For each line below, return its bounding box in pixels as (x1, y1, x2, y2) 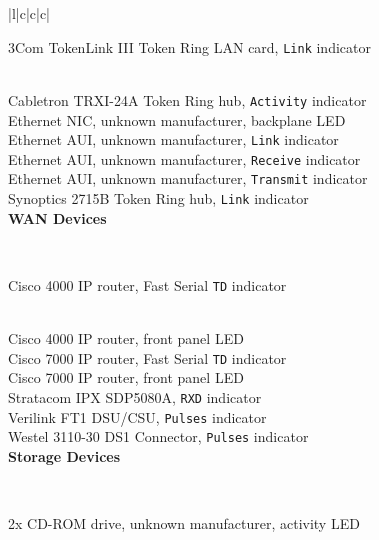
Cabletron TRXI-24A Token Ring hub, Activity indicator (8, 89, 367, 110)
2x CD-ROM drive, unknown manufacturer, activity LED (8, 513, 360, 534)
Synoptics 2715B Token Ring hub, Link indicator (8, 188, 309, 209)
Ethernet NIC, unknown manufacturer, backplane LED (8, 109, 346, 130)
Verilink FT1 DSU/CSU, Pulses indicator (8, 406, 267, 427)
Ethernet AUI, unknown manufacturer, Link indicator (8, 129, 339, 150)
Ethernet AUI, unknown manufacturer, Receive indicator (8, 148, 361, 169)
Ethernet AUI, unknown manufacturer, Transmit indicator (8, 168, 368, 189)
